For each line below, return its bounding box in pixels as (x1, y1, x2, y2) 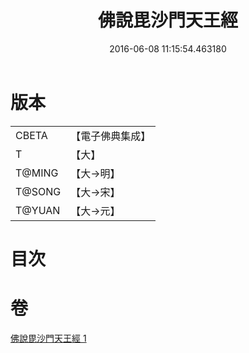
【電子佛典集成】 (70, 129, 152, 143)
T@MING (15, 166, 59, 180)
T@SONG (15, 184, 62, 198)
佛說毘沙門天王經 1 (10, 332, 87, 344)
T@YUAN (15, 203, 61, 217)
